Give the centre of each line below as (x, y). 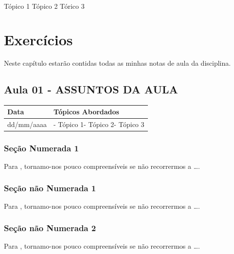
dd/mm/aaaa (27, 124)
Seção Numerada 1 (41, 148)
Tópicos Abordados (86, 112)
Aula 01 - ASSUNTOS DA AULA (91, 89)
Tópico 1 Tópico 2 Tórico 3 (44, 6)
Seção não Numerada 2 (50, 227)
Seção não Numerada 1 (50, 188)
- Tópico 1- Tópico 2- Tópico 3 (99, 124)
